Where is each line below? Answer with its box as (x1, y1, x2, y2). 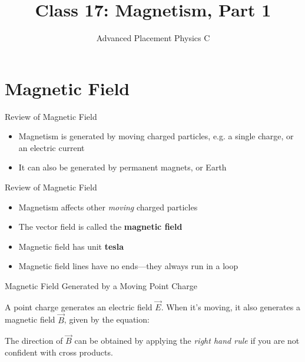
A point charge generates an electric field (5, 300, 152, 313)
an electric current (18, 141, 85, 153)
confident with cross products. (5, 346, 113, 358)
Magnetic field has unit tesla (18, 240, 124, 252)
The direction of (5, 334, 63, 347)
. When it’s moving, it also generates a (161, 300, 300, 313)
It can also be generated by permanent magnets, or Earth (18, 161, 227, 173)
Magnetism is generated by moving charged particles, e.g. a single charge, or (18, 130, 294, 142)
